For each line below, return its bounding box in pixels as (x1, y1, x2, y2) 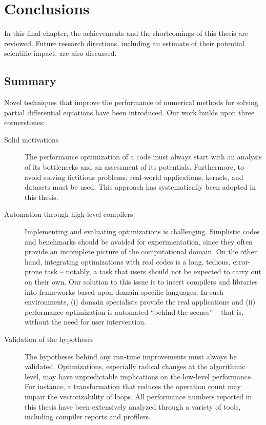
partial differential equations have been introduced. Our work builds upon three (4, 107, 255, 117)
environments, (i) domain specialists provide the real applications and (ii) (25, 296, 256, 307)
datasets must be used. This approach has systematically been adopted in (25, 181, 256, 192)
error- (233, 256, 251, 267)
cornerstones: (4, 117, 45, 128)
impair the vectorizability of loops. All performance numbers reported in (25, 391, 252, 401)
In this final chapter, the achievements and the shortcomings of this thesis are (4, 28, 249, 38)
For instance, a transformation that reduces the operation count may (25, 381, 241, 392)
